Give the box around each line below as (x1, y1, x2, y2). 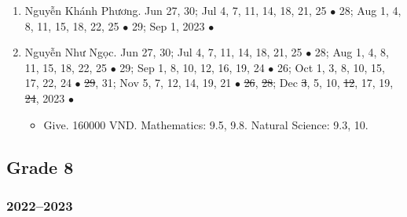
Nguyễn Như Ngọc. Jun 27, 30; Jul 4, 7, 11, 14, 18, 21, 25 (24, 44, 302, 60)
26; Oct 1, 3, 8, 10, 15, (277, 59, 385, 75)
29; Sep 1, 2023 (131, 17, 205, 34)
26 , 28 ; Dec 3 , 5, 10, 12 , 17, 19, (244, 74, 394, 91)
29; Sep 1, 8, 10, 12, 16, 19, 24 (119, 59, 265, 75)
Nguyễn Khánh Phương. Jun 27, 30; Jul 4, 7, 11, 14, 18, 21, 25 (24, 2, 327, 18)
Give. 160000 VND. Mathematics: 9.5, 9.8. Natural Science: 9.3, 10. (43, 116, 368, 132)
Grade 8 (6, 154, 74, 179)
